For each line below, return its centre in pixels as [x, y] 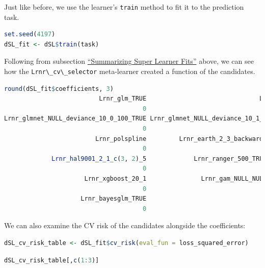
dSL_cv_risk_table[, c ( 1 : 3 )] [52, 260]
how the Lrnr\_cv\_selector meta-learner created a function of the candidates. [130, 71]
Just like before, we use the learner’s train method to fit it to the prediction [124, 7]
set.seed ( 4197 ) [30, 34]
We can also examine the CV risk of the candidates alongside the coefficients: [125, 225]
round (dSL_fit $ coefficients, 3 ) [59, 89]
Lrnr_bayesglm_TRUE [114, 199]
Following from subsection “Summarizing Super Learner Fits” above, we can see [129, 61]
